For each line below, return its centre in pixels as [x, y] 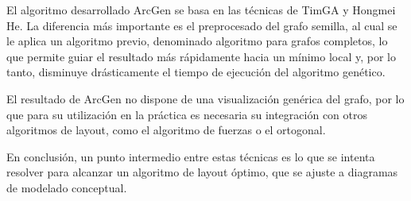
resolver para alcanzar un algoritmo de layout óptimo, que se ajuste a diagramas [202, 172]
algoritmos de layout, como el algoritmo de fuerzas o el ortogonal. [166, 130]
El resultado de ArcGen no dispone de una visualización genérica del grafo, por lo [205, 98]
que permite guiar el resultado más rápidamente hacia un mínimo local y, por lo [201, 56]
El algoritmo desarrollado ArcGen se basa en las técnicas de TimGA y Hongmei [201, 10]
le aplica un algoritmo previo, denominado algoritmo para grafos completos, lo [197, 41]
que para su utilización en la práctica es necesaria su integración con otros [187, 114]
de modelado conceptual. [67, 187]
